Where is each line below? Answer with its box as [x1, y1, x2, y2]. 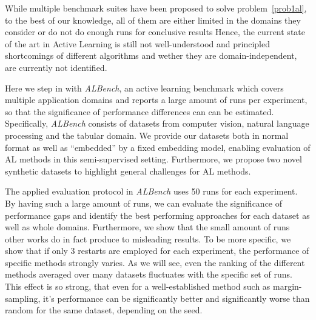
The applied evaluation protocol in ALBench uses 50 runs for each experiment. [5, 185, 298, 198]
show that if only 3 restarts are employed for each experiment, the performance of [5, 244, 309, 257]
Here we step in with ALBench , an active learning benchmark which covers [5, 81, 284, 94]
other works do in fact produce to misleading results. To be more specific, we [5, 232, 291, 245]
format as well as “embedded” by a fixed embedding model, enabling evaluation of [5, 141, 311, 153]
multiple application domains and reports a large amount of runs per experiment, [5, 93, 308, 106]
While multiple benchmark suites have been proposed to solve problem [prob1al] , [5, 2, 307, 14]
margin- [273, 280, 302, 293]
